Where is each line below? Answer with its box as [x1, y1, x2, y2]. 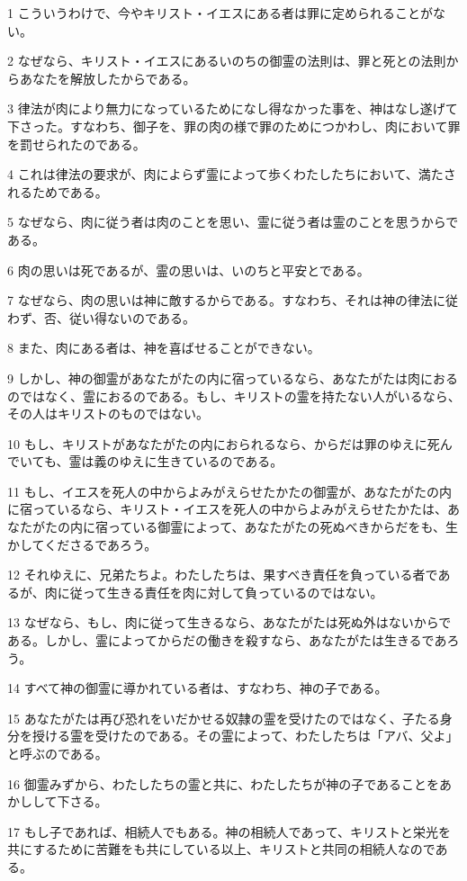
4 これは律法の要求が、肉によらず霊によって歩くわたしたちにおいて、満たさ [7, 165, 456, 184]
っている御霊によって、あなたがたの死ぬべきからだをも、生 [107, 517, 459, 536]
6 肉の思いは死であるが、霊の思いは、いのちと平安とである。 [7, 260, 370, 279]
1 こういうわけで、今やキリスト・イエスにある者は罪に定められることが [7, 4, 433, 22]
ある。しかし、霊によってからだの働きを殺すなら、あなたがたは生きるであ [7, 631, 447, 650]
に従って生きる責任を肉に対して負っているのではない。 [57, 582, 383, 601]
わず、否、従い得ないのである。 [7, 308, 195, 327]
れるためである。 [7, 182, 108, 201]
